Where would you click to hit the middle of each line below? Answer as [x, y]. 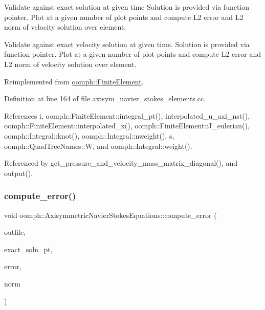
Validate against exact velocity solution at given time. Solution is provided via [127, 44]
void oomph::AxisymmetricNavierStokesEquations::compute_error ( [111, 215]
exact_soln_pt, [28, 249]
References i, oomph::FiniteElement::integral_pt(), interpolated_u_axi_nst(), [127, 115]
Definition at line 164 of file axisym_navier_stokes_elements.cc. [105, 98]
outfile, [15, 232]
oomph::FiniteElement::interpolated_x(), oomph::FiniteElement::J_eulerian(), [127, 126]
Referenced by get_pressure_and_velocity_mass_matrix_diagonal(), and [121, 163]
